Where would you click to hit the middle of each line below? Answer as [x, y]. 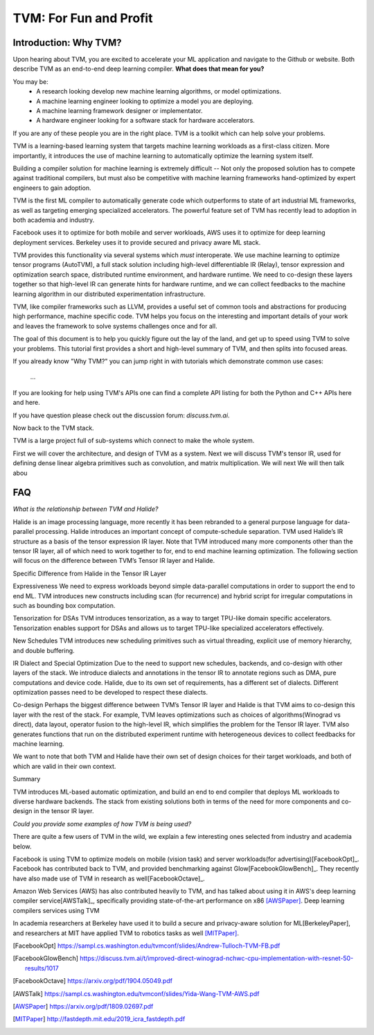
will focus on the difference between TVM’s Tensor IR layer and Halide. [114, 561]
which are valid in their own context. [64, 766]
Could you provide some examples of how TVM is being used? [102, 824]
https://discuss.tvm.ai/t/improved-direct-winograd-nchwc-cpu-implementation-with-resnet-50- [217, 958]
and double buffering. [44, 650]
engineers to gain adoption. [52, 188]
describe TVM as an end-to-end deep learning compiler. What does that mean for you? [139, 69]
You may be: [30, 81]
